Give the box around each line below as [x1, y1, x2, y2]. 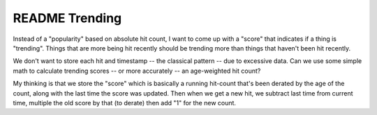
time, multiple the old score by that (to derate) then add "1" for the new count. [13, 98, 237, 107]
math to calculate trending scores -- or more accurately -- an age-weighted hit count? [13, 67, 261, 75]
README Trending [13, 10, 122, 26]
